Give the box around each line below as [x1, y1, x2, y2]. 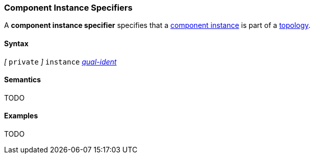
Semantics [4, 75, 41, 84]
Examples [4, 111, 38, 120]
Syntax [4, 39, 29, 48]
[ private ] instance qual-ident [4, 57, 117, 66]
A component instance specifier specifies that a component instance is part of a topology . [4, 21, 311, 30]
